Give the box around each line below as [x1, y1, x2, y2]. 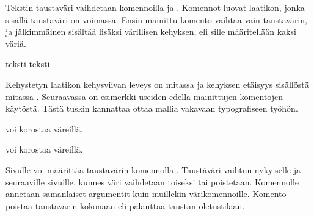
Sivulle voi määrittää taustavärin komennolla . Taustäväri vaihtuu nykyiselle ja [5, 163, 301, 176]
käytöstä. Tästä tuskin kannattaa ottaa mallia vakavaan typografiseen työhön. [5, 102, 298, 115]
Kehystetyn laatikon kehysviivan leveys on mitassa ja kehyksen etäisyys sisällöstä [5, 77, 309, 90]
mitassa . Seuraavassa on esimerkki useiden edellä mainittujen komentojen [5, 90, 283, 103]
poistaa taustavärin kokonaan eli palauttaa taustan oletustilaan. [5, 199, 245, 212]
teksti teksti [5, 57, 50, 70]
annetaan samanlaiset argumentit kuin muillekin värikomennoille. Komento [5, 187, 287, 200]
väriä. [5, 37, 26, 49]
